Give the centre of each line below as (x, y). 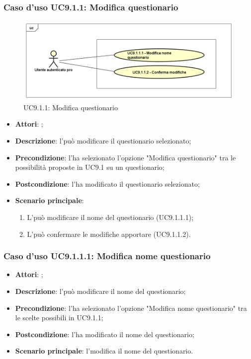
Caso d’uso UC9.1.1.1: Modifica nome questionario (107, 256)
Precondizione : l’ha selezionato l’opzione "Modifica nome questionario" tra (131, 308)
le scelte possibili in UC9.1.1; (59, 318)
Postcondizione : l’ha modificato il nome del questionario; (105, 334)
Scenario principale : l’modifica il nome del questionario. (104, 351)
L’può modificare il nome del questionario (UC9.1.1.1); (110, 217)
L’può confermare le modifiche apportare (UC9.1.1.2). (109, 234)
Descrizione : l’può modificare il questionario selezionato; (103, 141)
